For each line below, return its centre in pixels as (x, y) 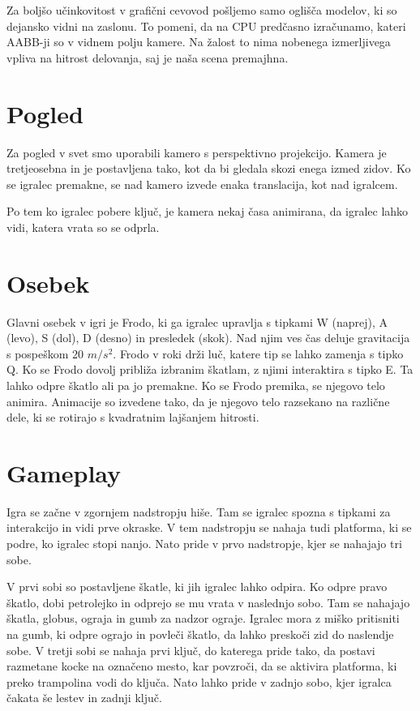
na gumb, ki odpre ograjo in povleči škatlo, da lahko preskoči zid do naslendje (200, 634)
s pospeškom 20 (45, 353)
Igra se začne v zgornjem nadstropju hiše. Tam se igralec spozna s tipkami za (199, 511)
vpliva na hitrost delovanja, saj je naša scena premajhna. (148, 57)
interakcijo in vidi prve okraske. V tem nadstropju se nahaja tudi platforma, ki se (209, 527)
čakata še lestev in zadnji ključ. (84, 698)
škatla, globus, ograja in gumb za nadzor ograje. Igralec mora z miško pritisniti (203, 618)
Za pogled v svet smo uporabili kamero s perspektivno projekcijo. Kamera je (197, 152)
